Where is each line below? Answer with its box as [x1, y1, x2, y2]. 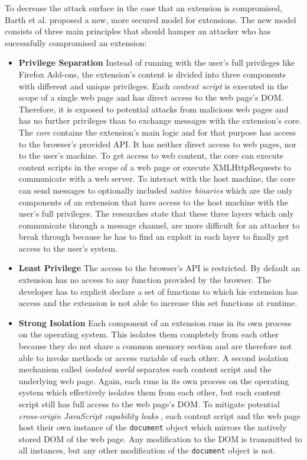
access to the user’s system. [18, 242, 118, 254]
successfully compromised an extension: [5, 36, 147, 49]
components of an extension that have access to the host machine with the [18, 195, 288, 208]
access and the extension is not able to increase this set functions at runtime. [18, 297, 298, 309]
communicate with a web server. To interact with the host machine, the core [18, 172, 295, 185]
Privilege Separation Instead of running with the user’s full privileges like [18, 56, 295, 69]
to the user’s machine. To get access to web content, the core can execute [18, 149, 284, 162]
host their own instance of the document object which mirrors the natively [18, 421, 287, 433]
